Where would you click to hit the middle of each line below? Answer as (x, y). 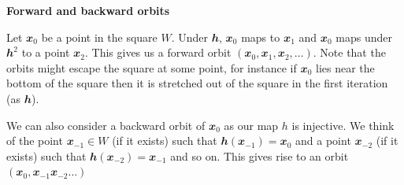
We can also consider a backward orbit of (106, 125)
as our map (251, 125)
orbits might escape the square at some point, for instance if (152, 67)
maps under (364, 37)
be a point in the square (99, 37)
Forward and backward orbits (88, 10)
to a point (46, 52)
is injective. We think (343, 125)
